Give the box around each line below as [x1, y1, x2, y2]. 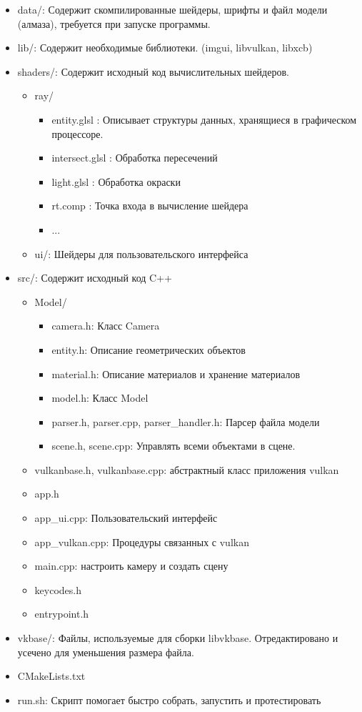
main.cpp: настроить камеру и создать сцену [34, 558, 228, 573]
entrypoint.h [34, 606, 89, 621]
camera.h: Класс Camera [51, 318, 160, 333]
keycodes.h [34, 582, 82, 597]
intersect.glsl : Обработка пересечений [51, 150, 218, 165]
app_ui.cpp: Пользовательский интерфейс [34, 510, 218, 525]
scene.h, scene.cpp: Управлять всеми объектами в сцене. [51, 438, 296, 453]
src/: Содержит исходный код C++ [17, 270, 172, 285]
